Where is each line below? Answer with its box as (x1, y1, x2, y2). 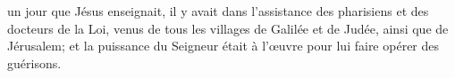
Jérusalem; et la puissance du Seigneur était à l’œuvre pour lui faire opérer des (7, 36, 440, 55)
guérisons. (7, 53, 62, 72)
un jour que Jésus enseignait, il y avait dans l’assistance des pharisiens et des (7, 2, 429, 19)
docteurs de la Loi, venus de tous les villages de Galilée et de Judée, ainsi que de (7, 19, 449, 37)
